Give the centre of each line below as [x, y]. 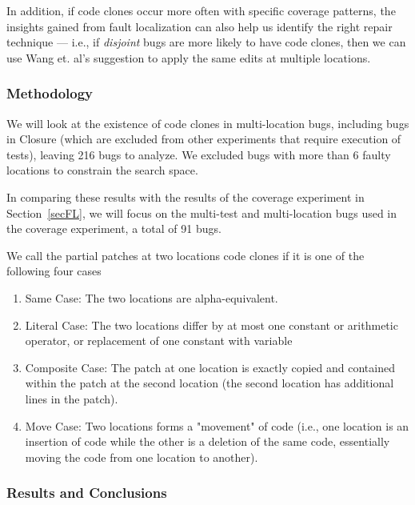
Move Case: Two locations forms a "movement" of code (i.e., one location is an [217, 425]
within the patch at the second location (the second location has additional [209, 383]
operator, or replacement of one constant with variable [159, 341]
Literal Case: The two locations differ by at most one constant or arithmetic [211, 325]
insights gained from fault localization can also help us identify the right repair [200, 26]
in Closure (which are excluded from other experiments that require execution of [204, 139]
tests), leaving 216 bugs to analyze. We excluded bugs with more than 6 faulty [199, 154]
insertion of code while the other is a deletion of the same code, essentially [207, 441]
